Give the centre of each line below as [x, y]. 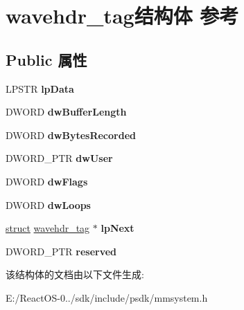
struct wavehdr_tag [48, 228]
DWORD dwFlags [47, 181]
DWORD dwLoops [48, 204]
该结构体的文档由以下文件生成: [75, 274]
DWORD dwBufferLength [66, 112]
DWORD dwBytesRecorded [71, 135]
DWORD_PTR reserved [61, 251]
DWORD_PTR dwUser [59, 158]
